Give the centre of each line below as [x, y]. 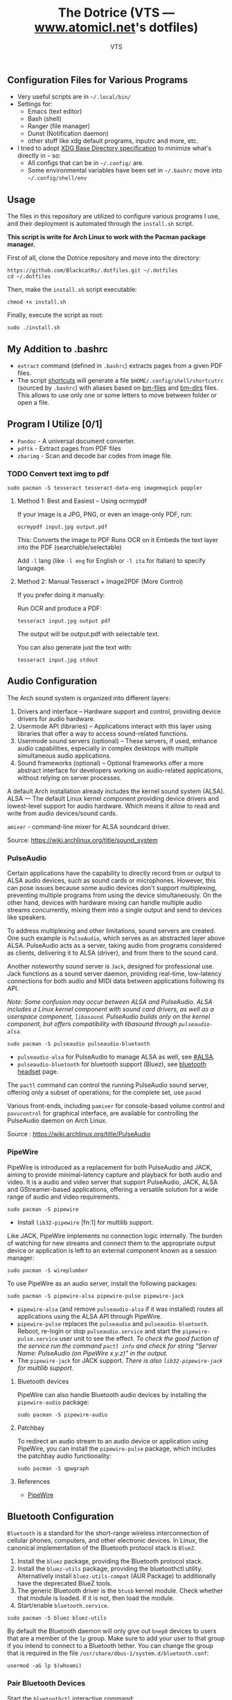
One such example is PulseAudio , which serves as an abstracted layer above [116, 938]
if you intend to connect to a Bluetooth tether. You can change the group [110, 1646]
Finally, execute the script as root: [55, 315]
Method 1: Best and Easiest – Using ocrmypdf [82, 501]
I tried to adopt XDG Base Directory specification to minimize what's [114, 148]
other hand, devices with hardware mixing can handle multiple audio [105, 903]
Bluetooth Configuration [61, 1516]
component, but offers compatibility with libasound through [92, 1024]
